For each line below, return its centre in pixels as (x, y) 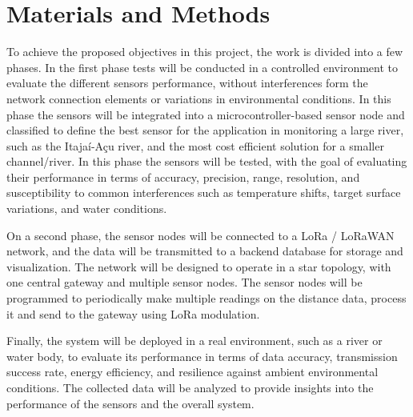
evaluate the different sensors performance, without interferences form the (187, 83)
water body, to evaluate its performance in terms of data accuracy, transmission (202, 356)
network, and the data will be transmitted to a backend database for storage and (205, 251)
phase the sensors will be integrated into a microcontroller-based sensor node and (206, 114)
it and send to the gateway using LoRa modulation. (133, 313)
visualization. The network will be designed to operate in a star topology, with (199, 266)
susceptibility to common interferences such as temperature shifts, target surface (204, 192)
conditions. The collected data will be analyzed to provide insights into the (190, 387)
